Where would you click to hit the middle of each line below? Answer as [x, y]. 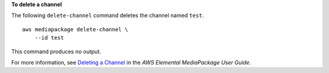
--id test [49, 38]
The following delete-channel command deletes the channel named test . [108, 16]
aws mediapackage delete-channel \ [75, 29]
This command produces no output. [56, 51]
